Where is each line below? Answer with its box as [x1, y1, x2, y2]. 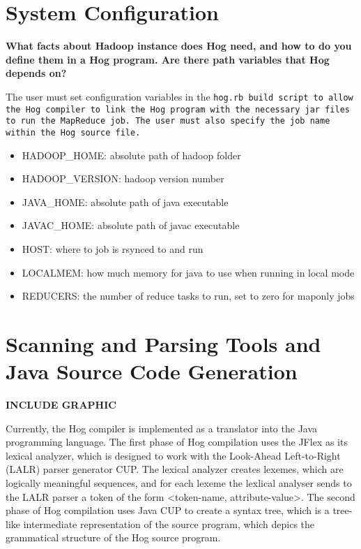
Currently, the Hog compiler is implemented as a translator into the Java [6, 420, 318, 435]
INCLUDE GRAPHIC [6, 397, 116, 411]
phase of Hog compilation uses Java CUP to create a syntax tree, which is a [6, 503, 330, 518]
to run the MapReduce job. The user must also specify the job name [6, 116, 330, 126]
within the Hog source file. [6, 127, 141, 138]
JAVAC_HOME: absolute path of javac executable [22, 218, 240, 233]
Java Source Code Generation [6, 357, 298, 386]
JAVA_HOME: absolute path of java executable [22, 194, 229, 209]
